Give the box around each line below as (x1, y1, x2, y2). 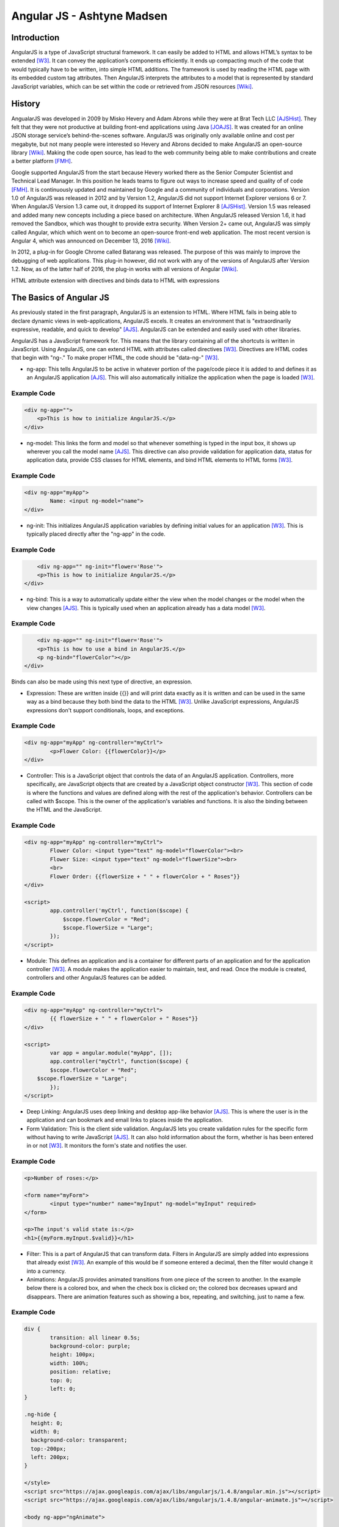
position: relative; (49, 1368, 112, 1376)
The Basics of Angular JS (11, 293, 109, 303)
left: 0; (49, 1385, 76, 1392)
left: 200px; (31, 1454, 70, 1461)
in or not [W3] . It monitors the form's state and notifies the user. (26, 1142, 188, 1150)
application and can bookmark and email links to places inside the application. (26, 1117, 223, 1124)
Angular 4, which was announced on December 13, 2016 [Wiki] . (11, 237, 171, 244)
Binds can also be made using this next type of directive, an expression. (11, 678, 192, 685)
